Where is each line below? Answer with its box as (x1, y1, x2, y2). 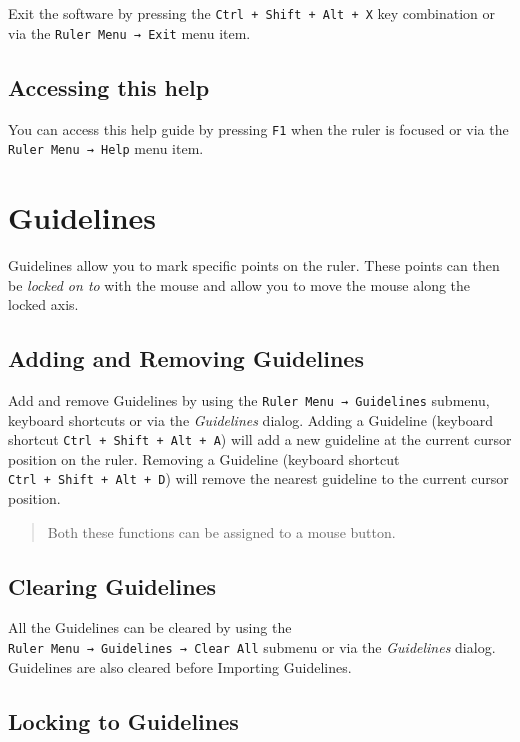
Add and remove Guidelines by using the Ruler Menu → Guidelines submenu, (8, 389, 490, 410)
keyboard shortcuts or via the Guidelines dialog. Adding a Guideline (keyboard (8, 409, 494, 430)
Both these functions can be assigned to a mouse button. (47, 521, 396, 542)
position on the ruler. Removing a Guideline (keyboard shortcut (8, 448, 400, 469)
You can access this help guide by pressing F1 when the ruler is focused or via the (8, 118, 509, 139)
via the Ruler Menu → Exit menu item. (8, 22, 251, 43)
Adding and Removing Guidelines (8, 343, 364, 374)
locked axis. (8, 294, 79, 315)
